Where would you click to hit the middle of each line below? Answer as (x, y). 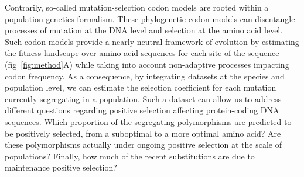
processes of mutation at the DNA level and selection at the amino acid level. (144, 30)
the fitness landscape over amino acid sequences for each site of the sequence (142, 53)
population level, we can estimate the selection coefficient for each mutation (141, 87)
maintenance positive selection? (61, 167)
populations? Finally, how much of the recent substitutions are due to (130, 156)
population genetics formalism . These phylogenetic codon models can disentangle (150, 18)
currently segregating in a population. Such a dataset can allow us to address (143, 98)
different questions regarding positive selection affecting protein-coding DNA (142, 110)
